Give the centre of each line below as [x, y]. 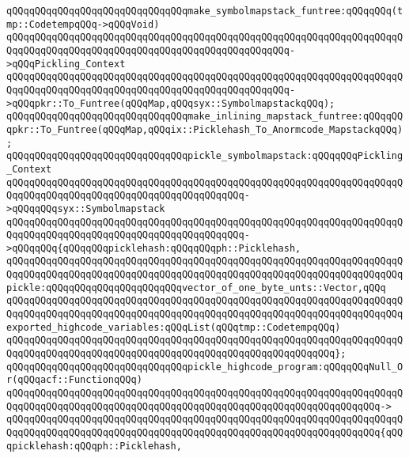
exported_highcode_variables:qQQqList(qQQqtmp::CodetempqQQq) [174, 327]
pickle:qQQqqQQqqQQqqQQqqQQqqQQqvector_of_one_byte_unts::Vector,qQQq [196, 288]
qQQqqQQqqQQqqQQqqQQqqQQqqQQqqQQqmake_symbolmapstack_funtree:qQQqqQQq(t [205, 11]
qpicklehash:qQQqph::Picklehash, [94, 446]
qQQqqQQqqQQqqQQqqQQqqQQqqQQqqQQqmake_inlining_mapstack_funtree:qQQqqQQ [205, 117]
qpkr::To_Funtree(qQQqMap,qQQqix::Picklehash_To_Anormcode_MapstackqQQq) [205, 129]
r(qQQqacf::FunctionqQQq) [74, 380]
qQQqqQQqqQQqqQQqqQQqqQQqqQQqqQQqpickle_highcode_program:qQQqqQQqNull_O [205, 367]
